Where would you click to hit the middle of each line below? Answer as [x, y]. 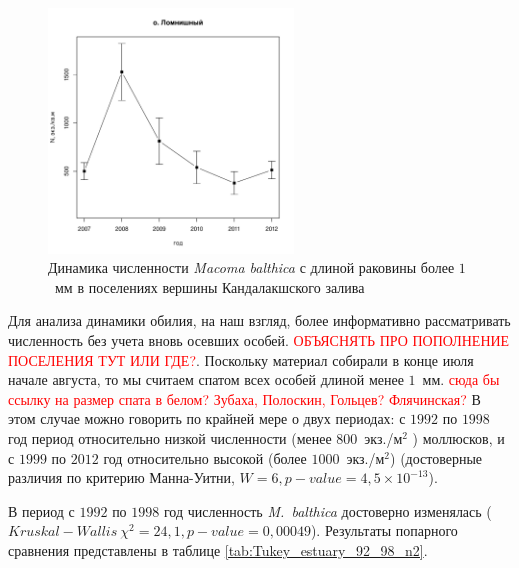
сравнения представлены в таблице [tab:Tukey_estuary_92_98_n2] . [218, 549]
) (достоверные [436, 457]
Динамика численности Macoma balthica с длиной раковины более [251, 267]
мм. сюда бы [461, 379]
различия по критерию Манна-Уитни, [121, 477]
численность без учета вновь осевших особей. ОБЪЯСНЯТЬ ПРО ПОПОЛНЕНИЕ [259, 340]
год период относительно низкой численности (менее [170, 438]
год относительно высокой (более [205, 457]
